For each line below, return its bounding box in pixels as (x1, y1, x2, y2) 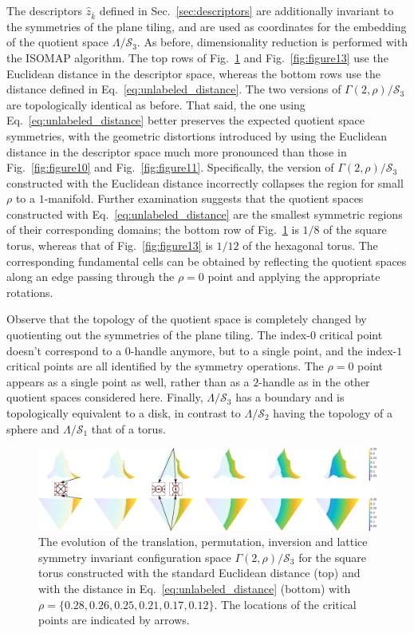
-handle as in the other (258, 373, 370, 390)
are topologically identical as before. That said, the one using (6, 96, 306, 113)
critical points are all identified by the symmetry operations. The (6, 358, 324, 374)
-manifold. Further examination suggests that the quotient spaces (44, 190, 364, 207)
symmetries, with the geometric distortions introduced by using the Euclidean (6, 127, 388, 144)
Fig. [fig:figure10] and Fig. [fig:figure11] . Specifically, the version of (6, 159, 334, 176)
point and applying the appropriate (207, 268, 380, 285)
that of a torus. (91, 420, 166, 437)
